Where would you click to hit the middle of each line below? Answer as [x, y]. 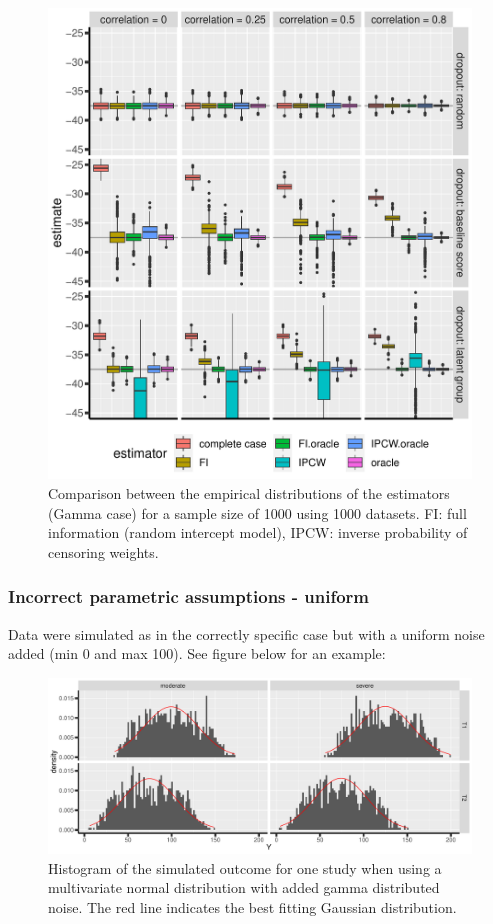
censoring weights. [103, 551]
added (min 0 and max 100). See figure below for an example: [197, 653]
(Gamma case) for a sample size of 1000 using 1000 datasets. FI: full [257, 512]
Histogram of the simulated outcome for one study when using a [245, 867]
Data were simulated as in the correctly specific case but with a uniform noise [246, 633]
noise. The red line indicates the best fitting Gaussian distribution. [252, 906]
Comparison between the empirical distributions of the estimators [249, 493]
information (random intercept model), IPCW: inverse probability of [258, 532]
